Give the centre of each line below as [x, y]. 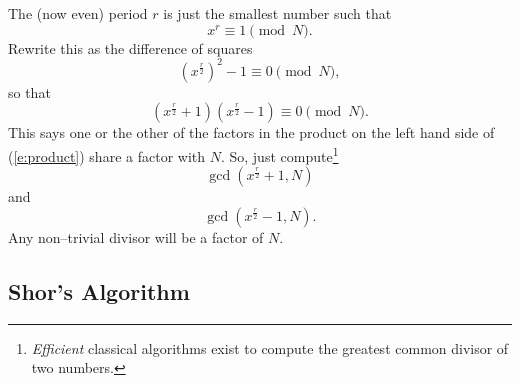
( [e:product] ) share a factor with [107, 155]
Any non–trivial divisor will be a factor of [136, 236]
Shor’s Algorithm [99, 290]
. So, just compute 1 [279, 154]
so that [29, 91]
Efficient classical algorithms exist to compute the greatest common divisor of [270, 347]
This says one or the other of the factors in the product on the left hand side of [251, 132]
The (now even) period [78, 13]
